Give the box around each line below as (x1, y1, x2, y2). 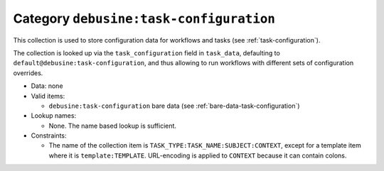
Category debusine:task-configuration (13, 11, 275, 26)
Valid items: (31, 92, 65, 100)
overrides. (13, 68, 43, 77)
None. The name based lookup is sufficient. (48, 121, 177, 130)
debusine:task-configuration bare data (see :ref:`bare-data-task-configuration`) (48, 101, 300, 110)
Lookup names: (31, 111, 77, 120)
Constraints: (31, 131, 67, 140)
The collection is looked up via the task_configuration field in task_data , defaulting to (13, 48, 280, 57)
